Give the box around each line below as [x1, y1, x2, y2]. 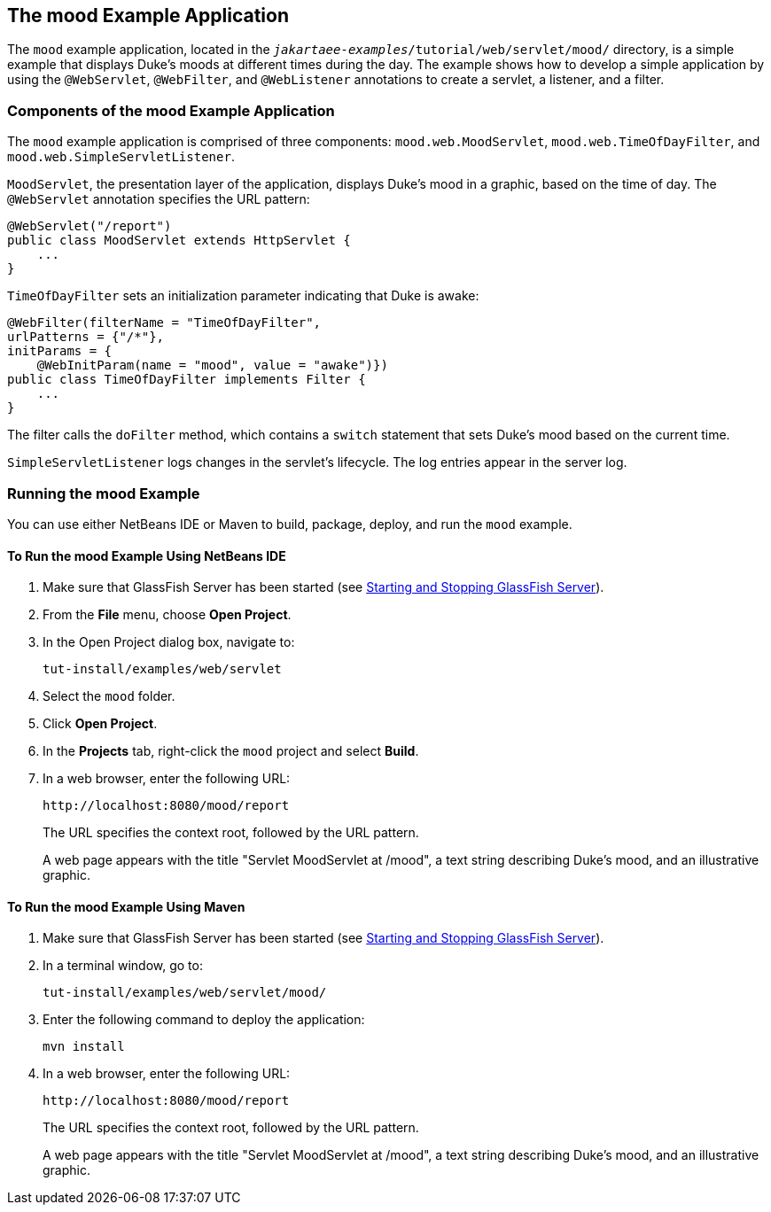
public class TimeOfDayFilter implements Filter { [7, 372, 366, 387]
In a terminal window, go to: [43, 958, 203, 974]
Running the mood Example [7, 484, 200, 502]
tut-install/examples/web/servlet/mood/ [43, 985, 327, 1000]
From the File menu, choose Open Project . [43, 607, 292, 623]
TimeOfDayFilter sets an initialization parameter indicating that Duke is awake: [7, 288, 479, 304]
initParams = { [7, 344, 113, 359]
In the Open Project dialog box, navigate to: [43, 634, 295, 650]
